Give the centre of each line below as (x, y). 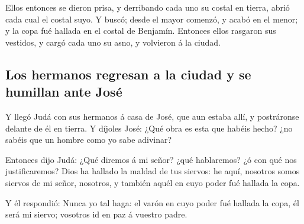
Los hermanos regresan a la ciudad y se (128, 74)
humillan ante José (64, 92)
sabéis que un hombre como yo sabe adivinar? (89, 140)
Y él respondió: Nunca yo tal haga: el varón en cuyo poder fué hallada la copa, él (152, 202)
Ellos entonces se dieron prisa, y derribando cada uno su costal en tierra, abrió (148, 7)
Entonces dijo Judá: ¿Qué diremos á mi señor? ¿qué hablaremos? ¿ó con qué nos (151, 159)
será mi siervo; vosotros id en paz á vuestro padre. (96, 214)
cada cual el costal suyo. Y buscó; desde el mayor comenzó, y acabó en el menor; (152, 19)
